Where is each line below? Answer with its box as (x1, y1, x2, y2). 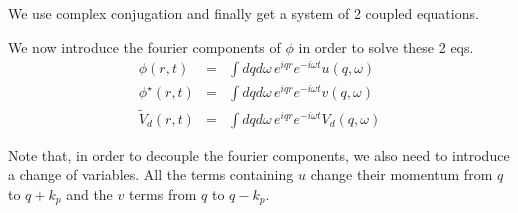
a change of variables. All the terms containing (8, 164, 294, 185)
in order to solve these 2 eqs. (298, 36, 474, 57)
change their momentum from (310, 164, 493, 185)
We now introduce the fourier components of (8, 36, 281, 57)
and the (66, 183, 113, 204)
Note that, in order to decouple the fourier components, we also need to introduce (8, 144, 510, 165)
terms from (128, 183, 197, 204)
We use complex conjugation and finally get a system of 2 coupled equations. (8, 3, 479, 23)
